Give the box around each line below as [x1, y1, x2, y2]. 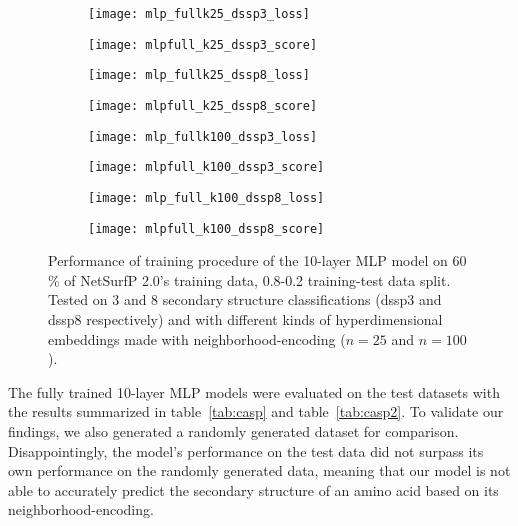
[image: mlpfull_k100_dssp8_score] [88, 221, 325, 236]
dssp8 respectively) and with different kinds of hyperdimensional [48, 309, 443, 330]
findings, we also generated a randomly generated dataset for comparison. [8, 421, 459, 441]
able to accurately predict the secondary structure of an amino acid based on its [8, 479, 499, 500]
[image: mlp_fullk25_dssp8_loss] [88, 68, 310, 83]
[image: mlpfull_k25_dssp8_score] [88, 98, 318, 113]
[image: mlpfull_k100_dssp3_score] [88, 160, 325, 175]
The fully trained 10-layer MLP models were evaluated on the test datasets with [8, 381, 500, 402]
